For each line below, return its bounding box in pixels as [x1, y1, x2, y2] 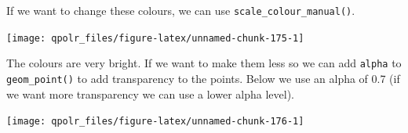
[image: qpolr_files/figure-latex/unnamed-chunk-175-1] [6, 32, 304, 44]
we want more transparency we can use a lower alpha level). [6, 85, 294, 102]
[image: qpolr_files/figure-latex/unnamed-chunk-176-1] [6, 116, 304, 128]
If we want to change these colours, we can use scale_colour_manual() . [6, 2, 355, 18]
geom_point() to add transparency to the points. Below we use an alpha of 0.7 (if [6, 70, 400, 86]
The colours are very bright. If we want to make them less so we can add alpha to [6, 55, 402, 71]
